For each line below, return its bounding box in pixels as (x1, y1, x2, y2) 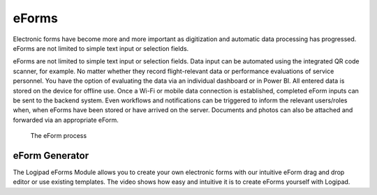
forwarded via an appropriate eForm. (13, 116, 119, 124)
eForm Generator (13, 150, 89, 162)
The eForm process (30, 132, 87, 140)
